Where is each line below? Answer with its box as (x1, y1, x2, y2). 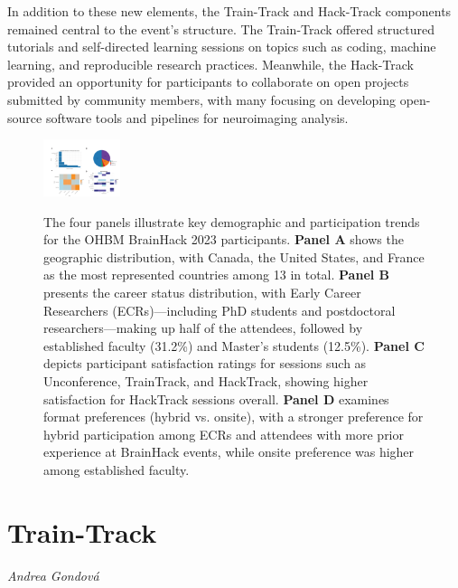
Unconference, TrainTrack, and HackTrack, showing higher (43, 371, 369, 390)
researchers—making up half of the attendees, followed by (43, 318, 363, 337)
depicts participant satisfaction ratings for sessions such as (43, 354, 367, 373)
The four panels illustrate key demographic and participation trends (43, 212, 420, 231)
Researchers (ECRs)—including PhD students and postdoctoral (43, 300, 396, 319)
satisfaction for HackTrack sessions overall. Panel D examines (43, 389, 389, 408)
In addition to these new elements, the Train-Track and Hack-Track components (7, 2, 452, 20)
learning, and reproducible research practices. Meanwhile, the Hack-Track (7, 54, 414, 73)
